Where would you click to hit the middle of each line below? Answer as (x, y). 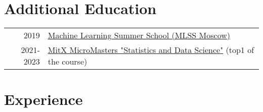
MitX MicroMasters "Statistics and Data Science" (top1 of (151, 50)
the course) (68, 62)
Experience (43, 99)
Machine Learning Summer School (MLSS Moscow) (139, 35)
